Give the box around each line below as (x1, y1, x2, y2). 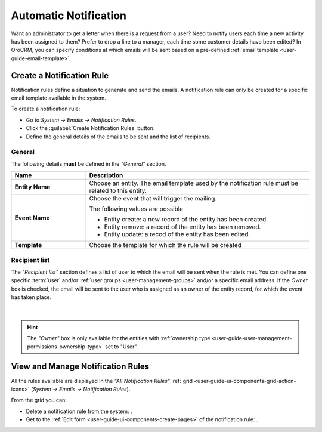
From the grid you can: (11, 397, 67, 404)
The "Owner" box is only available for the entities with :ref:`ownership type (27, 335, 211, 342)
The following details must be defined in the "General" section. (11, 160, 166, 167)
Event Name (14, 214, 50, 222)
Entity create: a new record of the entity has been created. (104, 215, 268, 224)
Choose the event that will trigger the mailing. (89, 195, 217, 203)
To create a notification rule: (11, 105, 80, 113)
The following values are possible (89, 205, 184, 213)
